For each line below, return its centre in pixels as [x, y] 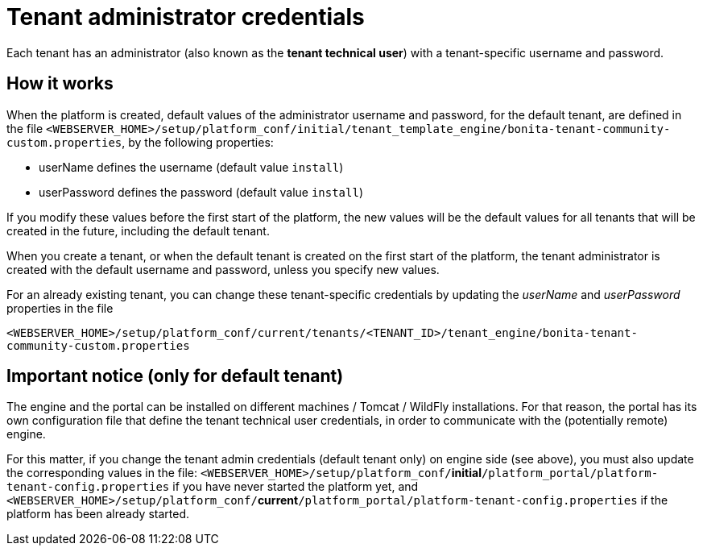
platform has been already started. [98, 514]
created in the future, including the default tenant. [138, 230]
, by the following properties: [198, 142]
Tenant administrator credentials [186, 17]
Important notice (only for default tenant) [175, 376]
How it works [60, 84]
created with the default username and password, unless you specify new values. [223, 269]
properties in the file [60, 308]
